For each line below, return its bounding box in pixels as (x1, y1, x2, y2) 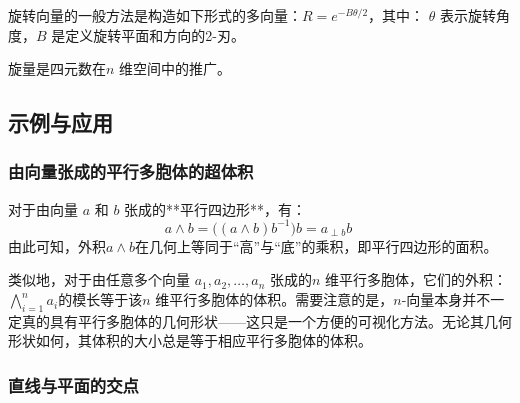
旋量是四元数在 (8, 58, 106, 79)
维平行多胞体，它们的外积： (325, 269, 508, 290)
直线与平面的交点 (8, 372, 139, 397)
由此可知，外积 (8, 235, 106, 256)
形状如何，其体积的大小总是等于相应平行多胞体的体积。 (8, 330, 372, 351)
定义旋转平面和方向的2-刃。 (65, 24, 245, 45)
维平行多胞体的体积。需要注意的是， (155, 289, 394, 310)
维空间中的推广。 (119, 58, 232, 79)
